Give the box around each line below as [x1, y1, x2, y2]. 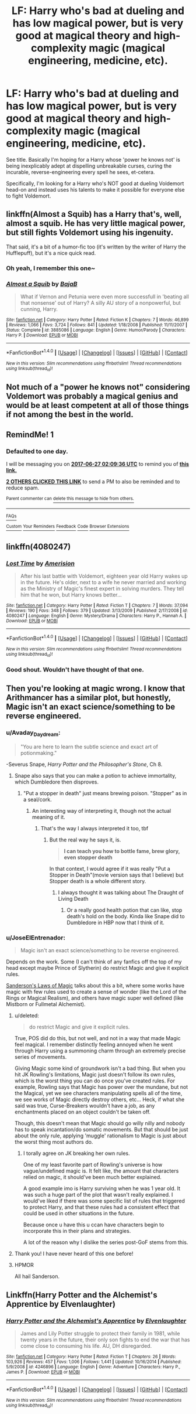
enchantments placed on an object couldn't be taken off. [14, 1109, 150, 1116]
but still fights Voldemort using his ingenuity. [6, 227, 174, 238]
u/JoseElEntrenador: [6, 933, 66, 942]
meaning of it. [32, 813, 65, 820]
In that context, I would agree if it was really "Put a [49, 865, 170, 872]
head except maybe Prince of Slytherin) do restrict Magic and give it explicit [6, 965, 189, 972]
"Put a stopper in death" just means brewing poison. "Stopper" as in [23, 789, 187, 796]
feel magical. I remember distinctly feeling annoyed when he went [14, 1041, 173, 1048]
